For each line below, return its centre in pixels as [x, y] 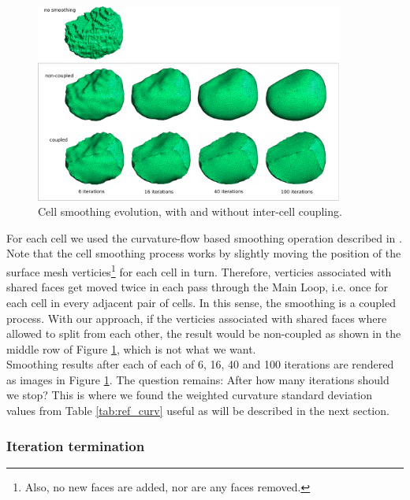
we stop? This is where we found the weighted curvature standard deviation [190, 395]
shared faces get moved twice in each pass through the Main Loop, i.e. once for [197, 287]
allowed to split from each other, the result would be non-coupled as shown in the [204, 333]
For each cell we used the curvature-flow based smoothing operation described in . [204, 237]
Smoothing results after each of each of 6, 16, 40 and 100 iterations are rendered [200, 364]
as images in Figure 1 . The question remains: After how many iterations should [198, 379]
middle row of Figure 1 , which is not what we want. [131, 348]
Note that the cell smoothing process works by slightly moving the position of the [204, 253]
